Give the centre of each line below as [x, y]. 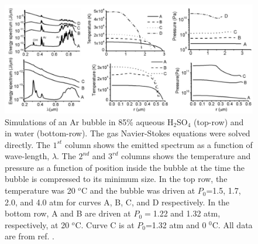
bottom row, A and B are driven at [68, 213]
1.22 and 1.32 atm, [187, 213]
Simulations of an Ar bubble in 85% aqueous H [89, 121]
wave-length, [27, 156]
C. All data [232, 224]
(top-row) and [219, 121]
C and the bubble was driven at [138, 190]
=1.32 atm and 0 [176, 224]
